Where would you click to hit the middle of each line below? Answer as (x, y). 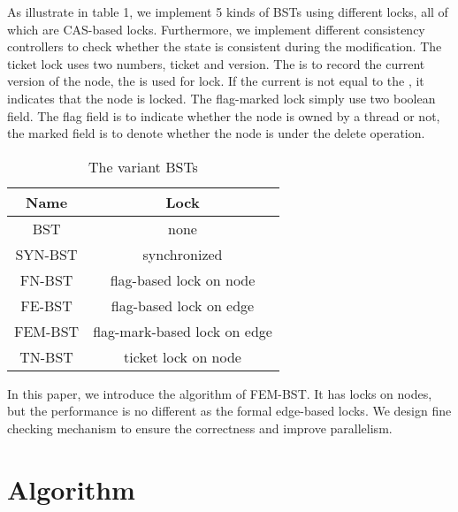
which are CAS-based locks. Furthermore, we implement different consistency (216, 29)
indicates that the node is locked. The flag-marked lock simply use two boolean (221, 98)
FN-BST (46, 279)
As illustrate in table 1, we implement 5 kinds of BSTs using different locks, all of (228, 11)
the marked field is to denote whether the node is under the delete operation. (216, 133)
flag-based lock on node (183, 279)
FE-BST (46, 305)
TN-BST (46, 356)
